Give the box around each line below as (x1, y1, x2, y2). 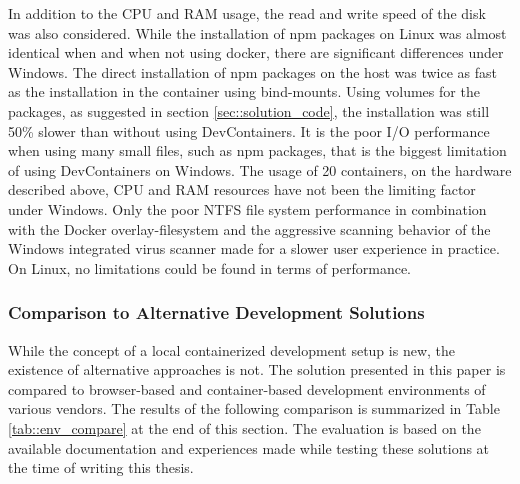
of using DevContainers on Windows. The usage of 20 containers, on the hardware (8, 159, 512, 180)
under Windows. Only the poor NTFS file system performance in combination (8, 198, 487, 219)
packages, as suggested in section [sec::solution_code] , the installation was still (8, 100, 490, 121)
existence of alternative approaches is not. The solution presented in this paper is (8, 359, 506, 380)
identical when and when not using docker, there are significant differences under (8, 42, 504, 63)
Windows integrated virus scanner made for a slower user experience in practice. (8, 238, 500, 259)
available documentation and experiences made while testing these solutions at (8, 437, 490, 458)
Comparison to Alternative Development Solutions (8, 300, 425, 325)
